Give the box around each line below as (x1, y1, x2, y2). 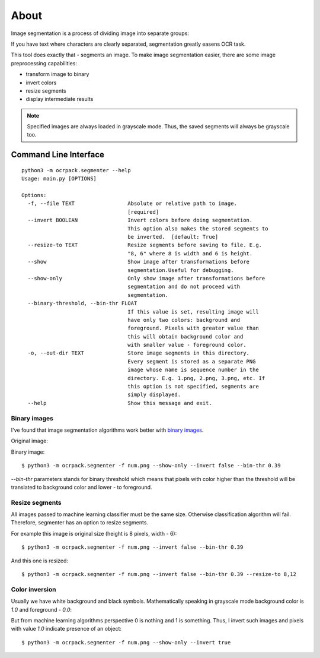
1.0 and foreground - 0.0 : (11, 606, 72, 613)
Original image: (11, 437, 49, 445)
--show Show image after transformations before (27, 258, 250, 265)
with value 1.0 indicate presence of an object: (11, 625, 121, 632)
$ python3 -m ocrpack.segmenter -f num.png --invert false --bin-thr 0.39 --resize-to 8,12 (21, 571, 296, 577)
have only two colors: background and (127, 317, 241, 323)
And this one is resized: (11, 557, 68, 564)
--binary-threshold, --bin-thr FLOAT (27, 300, 137, 307)
